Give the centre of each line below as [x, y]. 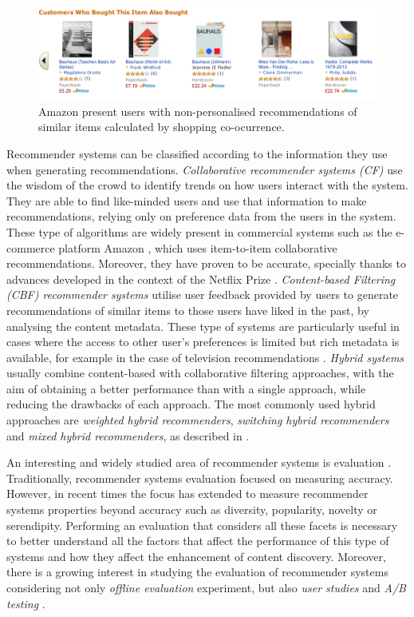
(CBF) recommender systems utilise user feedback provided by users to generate [203, 295]
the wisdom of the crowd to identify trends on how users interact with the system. [207, 185]
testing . [26, 603]
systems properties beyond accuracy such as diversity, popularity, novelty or [192, 510]
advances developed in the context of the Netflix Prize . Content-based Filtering [201, 279]
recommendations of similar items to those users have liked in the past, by [188, 310]
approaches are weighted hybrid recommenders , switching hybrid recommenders [198, 420]
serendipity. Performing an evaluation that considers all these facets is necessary [202, 525]
